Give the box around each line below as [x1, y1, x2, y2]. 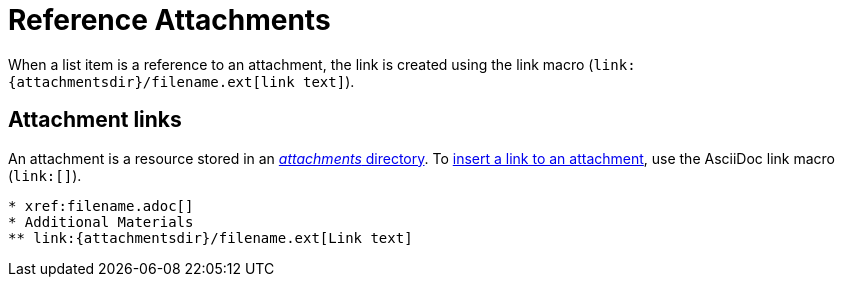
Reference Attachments [8, 3, 331, 37]
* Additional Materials [8, 213, 194, 230]
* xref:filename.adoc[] [8, 197, 194, 214]
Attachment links [8, 107, 182, 133]
